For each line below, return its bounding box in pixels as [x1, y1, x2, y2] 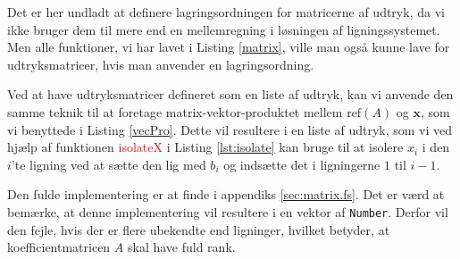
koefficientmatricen [7, 238, 111, 256]
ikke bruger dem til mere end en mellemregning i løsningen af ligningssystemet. [7, 20, 440, 38]
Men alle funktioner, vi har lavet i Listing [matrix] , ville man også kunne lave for [7, 38, 450, 56]
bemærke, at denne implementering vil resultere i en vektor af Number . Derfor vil [7, 202, 448, 221]
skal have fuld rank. [127, 238, 236, 256]
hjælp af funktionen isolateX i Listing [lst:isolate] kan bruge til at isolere [7, 138, 404, 156]
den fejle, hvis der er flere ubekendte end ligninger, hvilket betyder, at [7, 220, 390, 238]
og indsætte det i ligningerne [223, 155, 381, 173]
